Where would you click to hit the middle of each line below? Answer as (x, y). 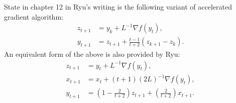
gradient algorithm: (34, 16)
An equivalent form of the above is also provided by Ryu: (92, 54)
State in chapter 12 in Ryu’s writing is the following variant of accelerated (118, 7)
